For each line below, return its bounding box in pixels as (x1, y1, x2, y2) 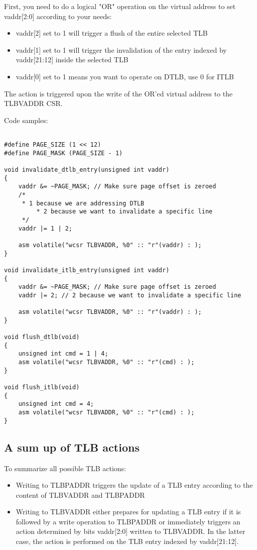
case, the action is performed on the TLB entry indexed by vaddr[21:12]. (16, 536, 239, 546)
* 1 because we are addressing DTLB (22, 199, 145, 207)
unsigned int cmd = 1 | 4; (18, 350, 108, 358)
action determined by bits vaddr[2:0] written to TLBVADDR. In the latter (16, 526, 245, 536)
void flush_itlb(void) (4, 384, 80, 391)
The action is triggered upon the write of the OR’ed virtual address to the (4, 88, 233, 98)
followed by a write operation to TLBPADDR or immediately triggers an (16, 516, 240, 526)
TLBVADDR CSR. (4, 98, 63, 108)
